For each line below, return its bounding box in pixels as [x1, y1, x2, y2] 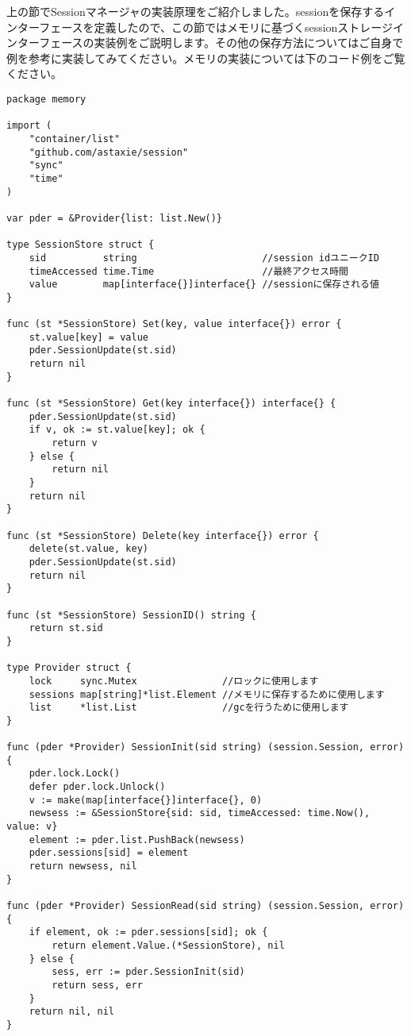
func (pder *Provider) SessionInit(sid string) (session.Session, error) [6, 741, 405, 753]
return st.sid [29, 622, 103, 634]
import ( [6, 120, 52, 132]
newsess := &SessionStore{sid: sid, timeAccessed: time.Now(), [29, 807, 371, 819]
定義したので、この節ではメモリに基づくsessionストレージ [94, 18, 394, 35]
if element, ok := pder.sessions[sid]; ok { [29, 926, 268, 938]
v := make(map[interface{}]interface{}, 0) [29, 794, 263, 806]
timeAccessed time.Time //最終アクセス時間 [29, 265, 348, 277]
